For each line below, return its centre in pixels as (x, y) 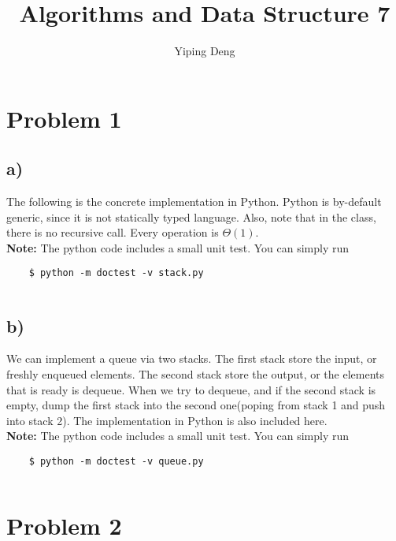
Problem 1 (64, 118)
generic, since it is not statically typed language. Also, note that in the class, (191, 216)
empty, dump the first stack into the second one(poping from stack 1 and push (196, 405)
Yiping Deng (205, 51)
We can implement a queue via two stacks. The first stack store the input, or (192, 358)
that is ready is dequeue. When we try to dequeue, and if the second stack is (191, 389)
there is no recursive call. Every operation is (113, 232)
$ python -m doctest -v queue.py (116, 461)
